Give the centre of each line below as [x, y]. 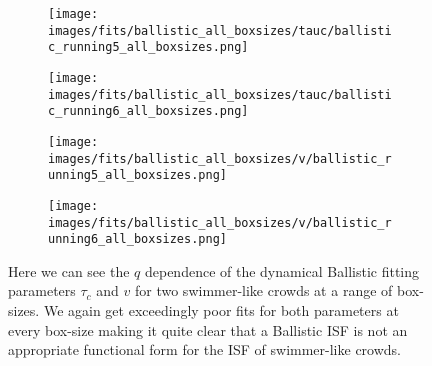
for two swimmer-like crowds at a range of [264, 290]
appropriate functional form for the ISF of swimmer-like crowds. [204, 349]
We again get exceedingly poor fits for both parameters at [221, 310]
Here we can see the [69, 270]
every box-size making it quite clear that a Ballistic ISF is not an [208, 329]
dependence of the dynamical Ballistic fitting [282, 270]
